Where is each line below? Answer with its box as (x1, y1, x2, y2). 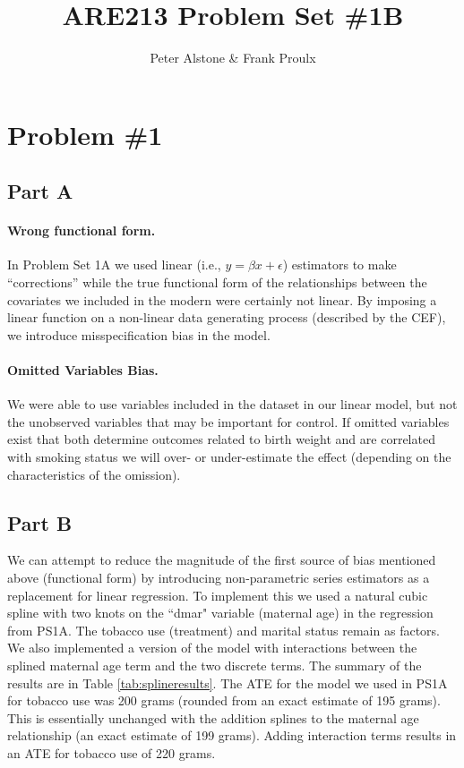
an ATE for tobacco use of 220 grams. (7, 743, 216, 762)
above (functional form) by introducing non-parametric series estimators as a (7, 568, 430, 587)
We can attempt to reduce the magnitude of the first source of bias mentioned (7, 550, 436, 569)
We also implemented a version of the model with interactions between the (7, 638, 417, 657)
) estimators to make (282, 255, 397, 274)
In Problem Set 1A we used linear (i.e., (7, 255, 221, 274)
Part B (7, 508, 73, 536)
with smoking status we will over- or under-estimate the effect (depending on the (7, 448, 451, 466)
